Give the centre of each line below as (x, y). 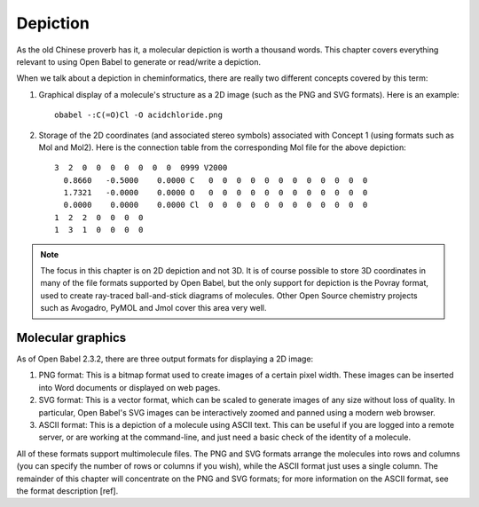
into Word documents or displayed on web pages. (130, 387)
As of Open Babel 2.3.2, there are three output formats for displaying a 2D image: (165, 359)
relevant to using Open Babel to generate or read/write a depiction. (139, 61)
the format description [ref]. (67, 491)
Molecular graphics (71, 338)
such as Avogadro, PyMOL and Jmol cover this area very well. (153, 308)
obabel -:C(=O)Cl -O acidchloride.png (139, 115)
